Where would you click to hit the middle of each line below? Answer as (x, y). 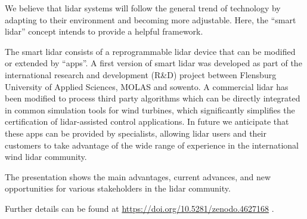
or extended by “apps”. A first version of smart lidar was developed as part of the (153, 63)
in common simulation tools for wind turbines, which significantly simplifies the (150, 110)
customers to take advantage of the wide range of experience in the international (152, 145)
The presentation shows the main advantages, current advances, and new (138, 176)
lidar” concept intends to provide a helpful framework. (104, 31)
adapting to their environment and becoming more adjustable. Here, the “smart (151, 19)
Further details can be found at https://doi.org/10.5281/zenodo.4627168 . (139, 208)
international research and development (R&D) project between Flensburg (141, 74)
